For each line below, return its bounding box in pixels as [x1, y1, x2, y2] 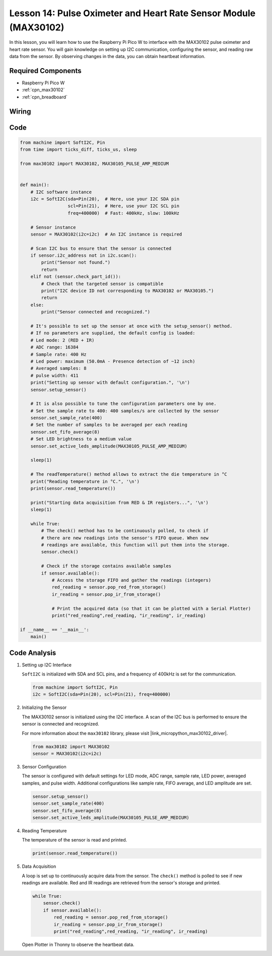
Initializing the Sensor [22, 704, 67, 711]
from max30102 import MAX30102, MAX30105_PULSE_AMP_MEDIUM [20, 161, 169, 166]
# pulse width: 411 [30, 372, 79, 378]
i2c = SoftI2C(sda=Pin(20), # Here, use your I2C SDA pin [30, 196, 180, 202]
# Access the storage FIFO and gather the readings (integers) [51, 578, 212, 583]
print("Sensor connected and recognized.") [41, 309, 151, 315]
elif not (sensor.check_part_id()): [30, 274, 121, 279]
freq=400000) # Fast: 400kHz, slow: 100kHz [67, 210, 180, 216]
